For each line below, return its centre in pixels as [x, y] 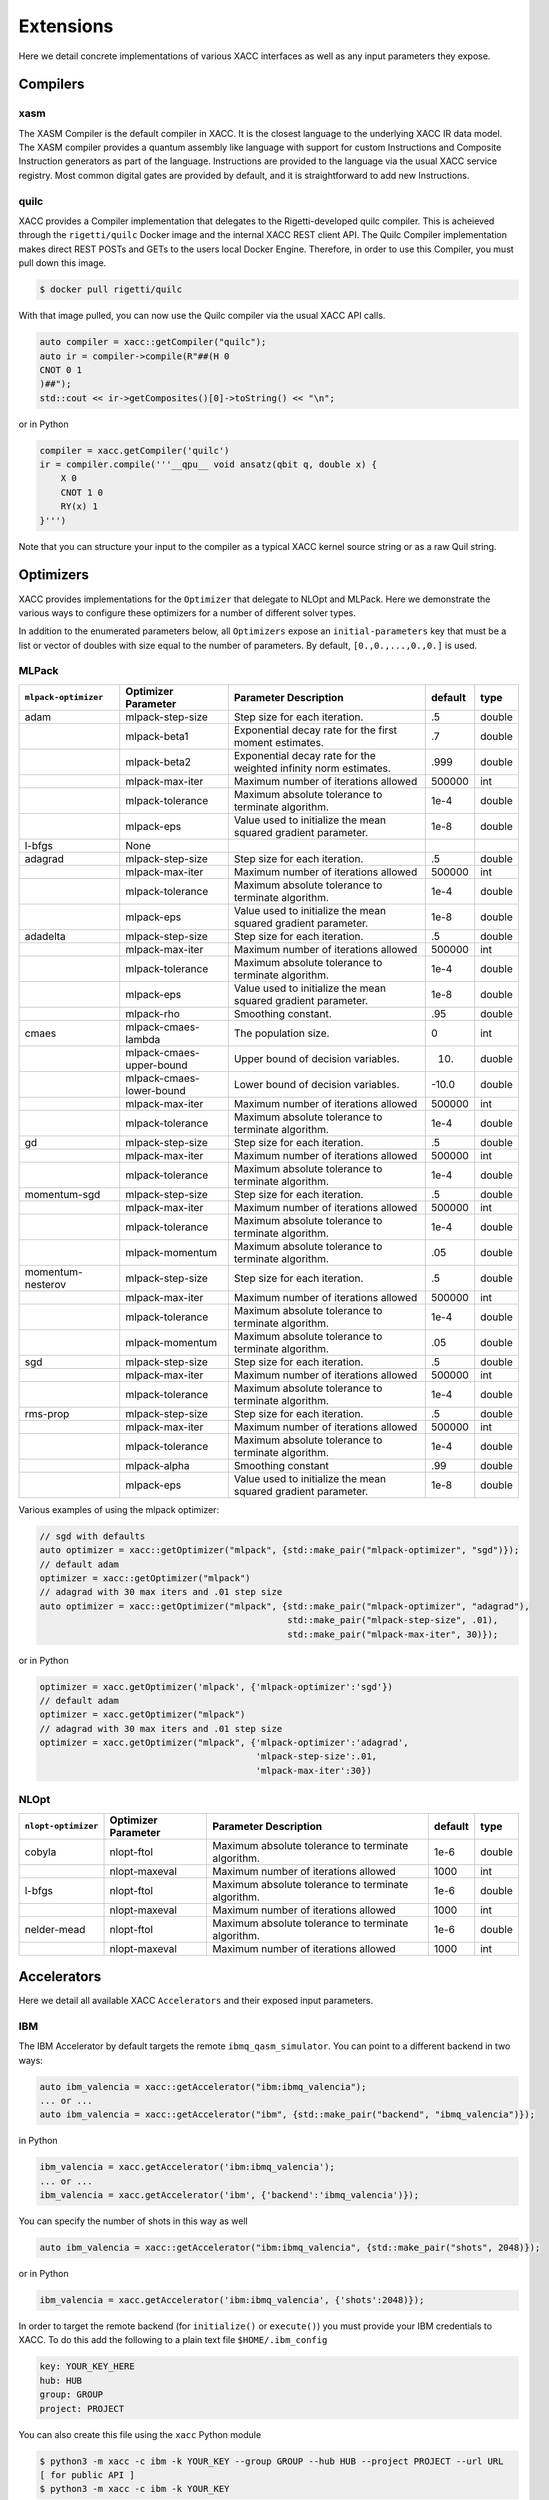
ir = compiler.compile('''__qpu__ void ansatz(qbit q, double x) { [208, 464]
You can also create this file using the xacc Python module [140, 2434]
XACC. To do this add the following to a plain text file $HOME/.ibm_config [173, 2340]
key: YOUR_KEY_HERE [87, 2366]
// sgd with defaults [92, 1536]
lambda [143, 1039]
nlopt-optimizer [61, 1826]
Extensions [66, 26]
